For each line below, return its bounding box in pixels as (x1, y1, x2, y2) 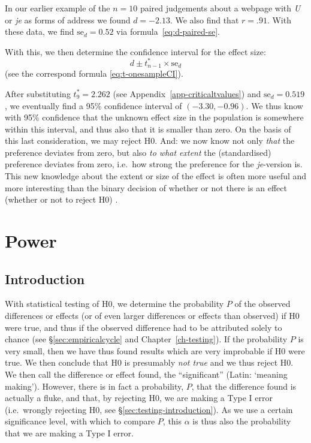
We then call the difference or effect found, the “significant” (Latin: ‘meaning (5, 368, 288, 380)
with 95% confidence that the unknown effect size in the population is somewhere (5, 111, 304, 123)
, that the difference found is (191, 379, 297, 392)
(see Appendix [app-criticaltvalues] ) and (113, 87, 261, 100)
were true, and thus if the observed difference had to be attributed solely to (5, 321, 282, 333)
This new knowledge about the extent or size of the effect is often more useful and (5, 170, 307, 182)
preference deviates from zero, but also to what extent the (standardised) (5, 146, 271, 158)
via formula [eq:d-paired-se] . (116, 25, 220, 38)
